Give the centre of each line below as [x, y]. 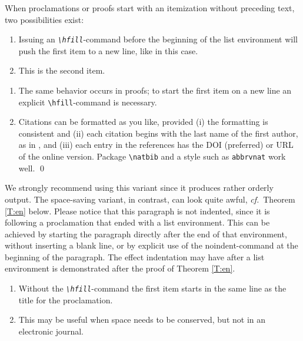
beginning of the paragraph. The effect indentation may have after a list [135, 256]
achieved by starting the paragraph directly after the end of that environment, [146, 234]
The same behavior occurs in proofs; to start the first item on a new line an [155, 90]
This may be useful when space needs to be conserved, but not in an [142, 320]
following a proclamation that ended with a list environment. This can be [137, 222]
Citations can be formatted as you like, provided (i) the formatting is [143, 122]
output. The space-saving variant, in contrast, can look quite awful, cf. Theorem [150, 199]
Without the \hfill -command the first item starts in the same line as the [152, 288]
